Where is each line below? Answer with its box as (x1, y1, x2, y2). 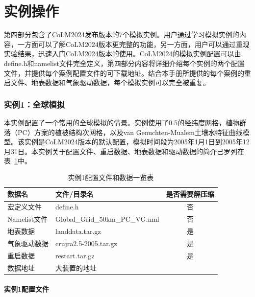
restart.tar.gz (55, 250, 95, 260)
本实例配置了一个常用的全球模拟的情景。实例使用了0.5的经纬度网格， (4, 117, 226, 127)
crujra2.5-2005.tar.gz (55, 238, 117, 248)
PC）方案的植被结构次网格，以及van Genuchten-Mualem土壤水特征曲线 (17, 127, 243, 137)
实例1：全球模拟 (4, 98, 65, 110)
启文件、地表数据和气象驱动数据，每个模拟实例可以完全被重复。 (4, 77, 210, 88)
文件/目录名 (55, 189, 94, 199)
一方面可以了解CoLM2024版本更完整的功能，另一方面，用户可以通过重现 (17, 39, 250, 49)
